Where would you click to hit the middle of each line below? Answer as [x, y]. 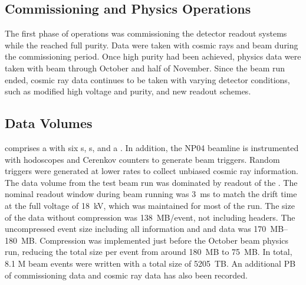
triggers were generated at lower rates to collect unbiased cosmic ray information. [152, 171]
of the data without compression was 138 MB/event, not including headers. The [150, 217]
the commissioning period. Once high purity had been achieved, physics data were [153, 56]
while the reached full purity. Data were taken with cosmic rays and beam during [152, 45]
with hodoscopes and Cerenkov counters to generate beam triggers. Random [142, 159]
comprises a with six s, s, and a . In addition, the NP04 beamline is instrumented [152, 147]
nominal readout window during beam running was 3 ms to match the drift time [151, 194]
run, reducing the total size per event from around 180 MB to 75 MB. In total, [149, 252]
